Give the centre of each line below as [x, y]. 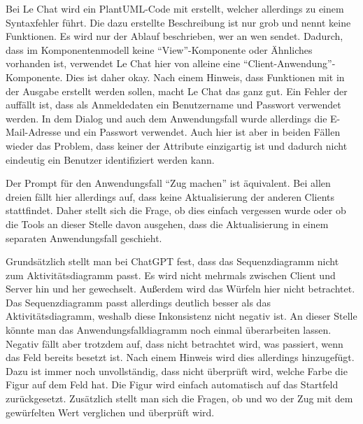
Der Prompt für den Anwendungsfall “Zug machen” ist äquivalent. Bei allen [168, 183]
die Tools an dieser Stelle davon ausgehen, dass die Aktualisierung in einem [167, 224]
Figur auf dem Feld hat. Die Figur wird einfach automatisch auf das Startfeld [172, 384]
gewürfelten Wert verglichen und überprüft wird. [110, 412]
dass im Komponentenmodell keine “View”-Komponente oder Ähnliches [159, 49]
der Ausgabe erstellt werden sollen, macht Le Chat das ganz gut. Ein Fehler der [177, 91]
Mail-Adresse [34, 132]
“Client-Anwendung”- [289, 63]
